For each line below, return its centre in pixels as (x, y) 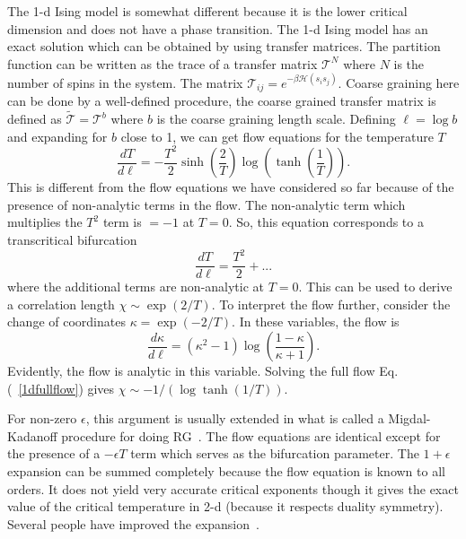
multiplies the (45, 222)
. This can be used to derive (375, 287)
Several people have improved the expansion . (133, 523)
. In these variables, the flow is (316, 322)
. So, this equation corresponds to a (326, 222)
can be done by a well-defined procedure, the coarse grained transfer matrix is (222, 101)
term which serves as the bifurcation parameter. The (275, 453)
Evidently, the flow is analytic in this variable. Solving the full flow (191, 371)
